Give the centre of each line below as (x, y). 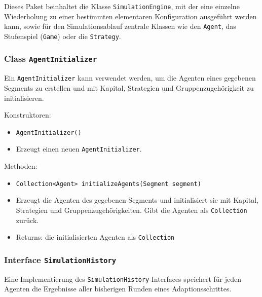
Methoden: (21, 166)
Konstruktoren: (28, 115)
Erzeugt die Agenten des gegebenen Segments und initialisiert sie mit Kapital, (137, 200)
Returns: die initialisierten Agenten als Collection (95, 237)
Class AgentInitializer (51, 59)
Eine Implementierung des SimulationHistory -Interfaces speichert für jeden (123, 279)
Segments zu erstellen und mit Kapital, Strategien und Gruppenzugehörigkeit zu (129, 88)
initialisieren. (24, 98)
